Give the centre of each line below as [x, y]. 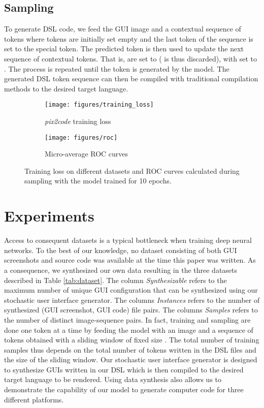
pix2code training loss [78, 121]
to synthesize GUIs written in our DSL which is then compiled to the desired [124, 369]
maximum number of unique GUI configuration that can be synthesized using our [131, 290]
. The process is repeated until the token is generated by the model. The [117, 68]
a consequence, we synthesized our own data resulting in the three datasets [121, 270]
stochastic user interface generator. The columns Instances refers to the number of [132, 300]
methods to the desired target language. [66, 88]
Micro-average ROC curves [87, 154]
